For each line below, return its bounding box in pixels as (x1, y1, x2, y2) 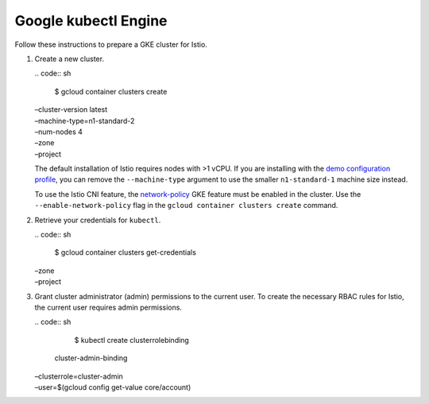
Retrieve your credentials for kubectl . (34, 215, 161, 225)
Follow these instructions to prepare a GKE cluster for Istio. (14, 40, 208, 49)
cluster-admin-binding (54, 353, 128, 363)
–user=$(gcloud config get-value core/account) (34, 382, 191, 392)
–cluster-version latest (34, 105, 108, 114)
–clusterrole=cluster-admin (34, 371, 123, 381)
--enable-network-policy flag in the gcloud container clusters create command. (34, 201, 338, 210)
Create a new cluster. (34, 54, 105, 63)
